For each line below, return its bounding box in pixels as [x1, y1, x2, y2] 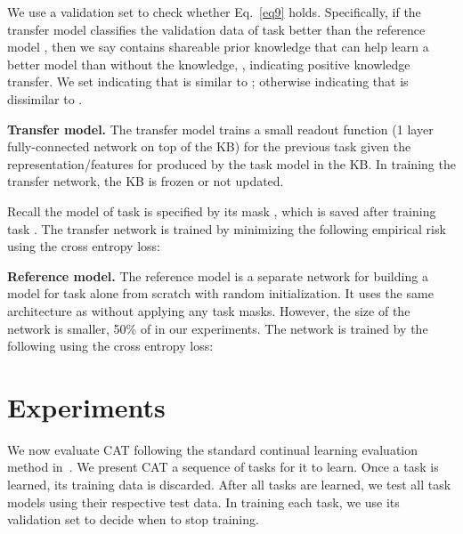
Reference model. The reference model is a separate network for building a [7, 266, 428, 285]
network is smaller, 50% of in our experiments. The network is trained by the [7, 319, 428, 337]
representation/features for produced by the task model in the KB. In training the [7, 154, 456, 173]
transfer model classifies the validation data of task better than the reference [7, 20, 426, 38]
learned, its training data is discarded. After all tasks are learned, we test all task [7, 475, 451, 493]
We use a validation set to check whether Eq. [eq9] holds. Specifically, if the [7, 3, 421, 20]
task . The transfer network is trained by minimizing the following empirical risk [7, 219, 446, 238]
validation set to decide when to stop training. [7, 510, 259, 529]
